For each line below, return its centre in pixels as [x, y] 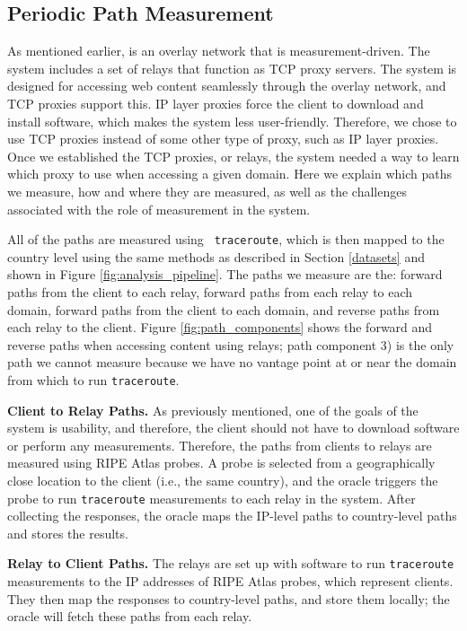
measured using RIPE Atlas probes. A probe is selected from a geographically [221, 463]
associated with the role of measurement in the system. [159, 209]
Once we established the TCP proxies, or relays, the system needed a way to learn [233, 156]
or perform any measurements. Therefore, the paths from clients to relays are [220, 445]
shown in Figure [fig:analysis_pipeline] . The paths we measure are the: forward [225, 274]
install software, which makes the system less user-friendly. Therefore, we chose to [232, 121]
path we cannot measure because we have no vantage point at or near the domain [232, 362]
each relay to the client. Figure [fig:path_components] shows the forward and [220, 327]
